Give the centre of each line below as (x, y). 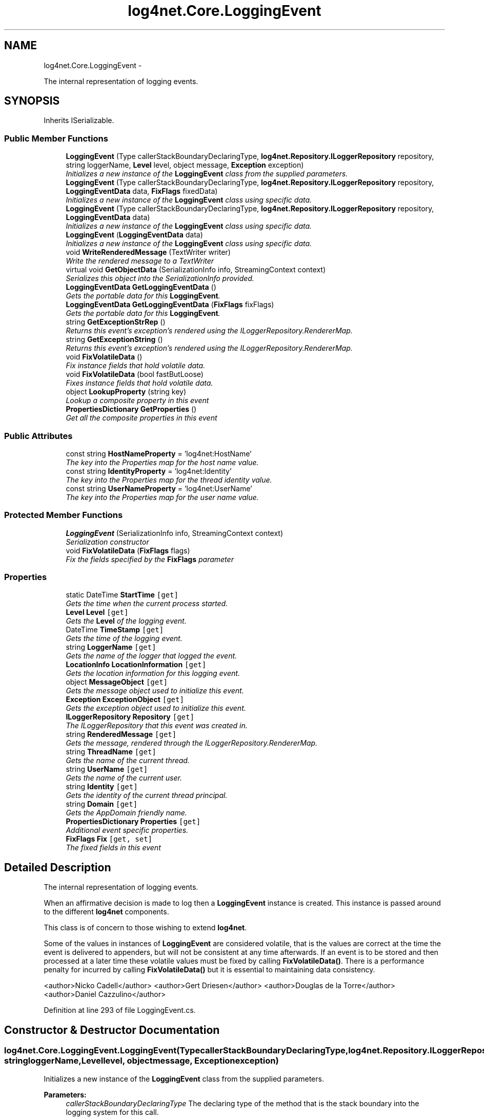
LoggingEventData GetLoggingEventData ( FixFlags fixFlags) (170, 305)
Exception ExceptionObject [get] (125, 700)
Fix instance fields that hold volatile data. (136, 366)
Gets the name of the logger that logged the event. (152, 656)
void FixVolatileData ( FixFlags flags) (128, 550)
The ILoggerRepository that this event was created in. (157, 726)
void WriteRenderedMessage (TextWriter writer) (148, 252)
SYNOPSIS (32, 101)
